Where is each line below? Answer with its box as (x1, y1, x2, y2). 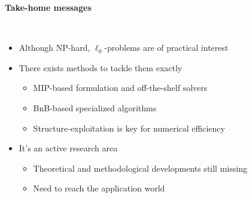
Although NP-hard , (19, 41, 90, 54)
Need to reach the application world (33, 182, 165, 194)
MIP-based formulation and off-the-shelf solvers (33, 81, 208, 94)
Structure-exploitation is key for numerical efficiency (33, 121, 225, 134)
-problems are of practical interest (104, 41, 229, 54)
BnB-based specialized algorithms (33, 101, 157, 114)
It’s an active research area (19, 142, 118, 154)
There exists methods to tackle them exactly (19, 61, 183, 74)
